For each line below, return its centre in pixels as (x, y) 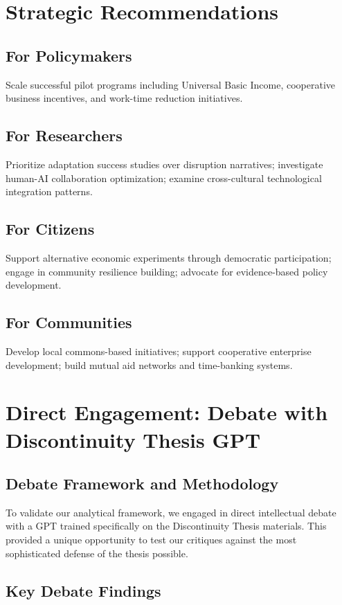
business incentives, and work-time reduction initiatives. (124, 98)
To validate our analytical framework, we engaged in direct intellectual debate (171, 512)
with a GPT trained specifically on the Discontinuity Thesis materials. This (166, 526)
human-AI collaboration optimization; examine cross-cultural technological (164, 178)
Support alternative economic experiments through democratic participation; (169, 257)
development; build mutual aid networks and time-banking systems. (149, 364)
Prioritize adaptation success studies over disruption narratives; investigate (164, 164)
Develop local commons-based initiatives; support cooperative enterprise (159, 351)
